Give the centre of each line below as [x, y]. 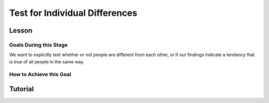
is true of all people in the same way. [47, 61]
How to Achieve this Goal [40, 74]
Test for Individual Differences [73, 13]
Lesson [21, 30]
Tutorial [22, 89]
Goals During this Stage [39, 45]
